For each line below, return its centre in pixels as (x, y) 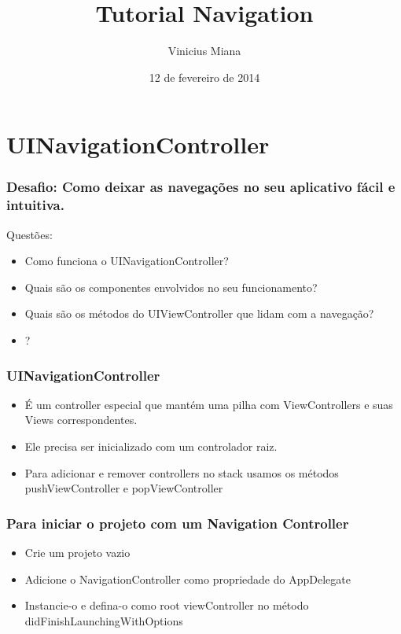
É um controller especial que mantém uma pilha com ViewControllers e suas (209, 404)
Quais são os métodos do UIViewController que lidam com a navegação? (199, 313)
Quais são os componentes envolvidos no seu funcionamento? (171, 287)
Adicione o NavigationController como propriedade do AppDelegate (188, 579)
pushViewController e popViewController (124, 488)
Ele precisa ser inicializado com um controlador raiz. (151, 446)
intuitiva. (35, 205)
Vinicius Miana (204, 51)
